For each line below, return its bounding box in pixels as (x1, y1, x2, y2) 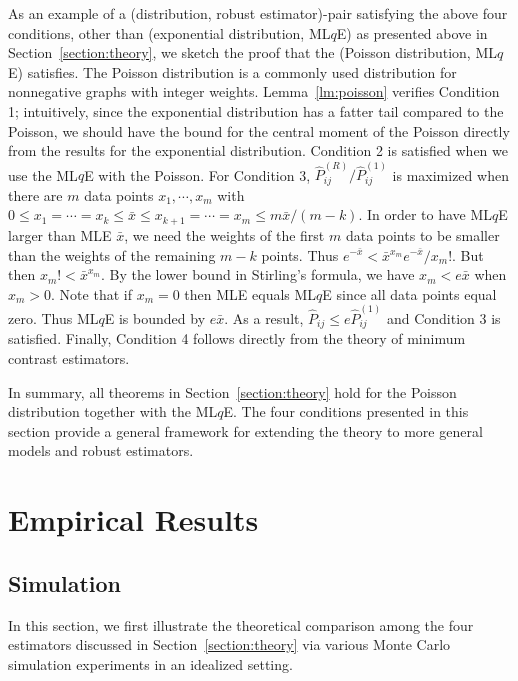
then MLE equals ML (184, 283, 317, 304)
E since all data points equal (322, 283, 497, 304)
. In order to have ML (358, 204, 493, 225)
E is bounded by (104, 307, 206, 328)
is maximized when (392, 164, 509, 185)
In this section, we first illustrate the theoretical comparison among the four (8, 614, 474, 635)
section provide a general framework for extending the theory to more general (8, 420, 483, 441)
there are (8, 184, 63, 205)
